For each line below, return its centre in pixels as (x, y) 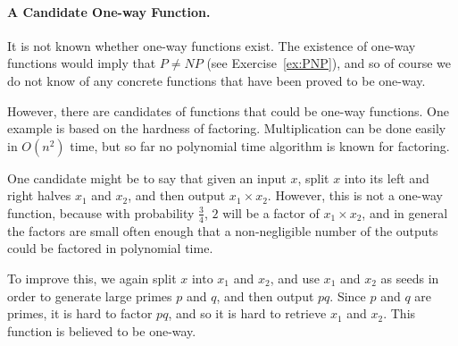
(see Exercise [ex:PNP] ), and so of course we (329, 63)
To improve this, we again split (92, 278)
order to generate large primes (90, 295)
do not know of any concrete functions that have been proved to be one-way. (217, 80)
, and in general (405, 212)
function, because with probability (101, 212)
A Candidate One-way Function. (109, 11)
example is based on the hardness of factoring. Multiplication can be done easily (227, 128)
